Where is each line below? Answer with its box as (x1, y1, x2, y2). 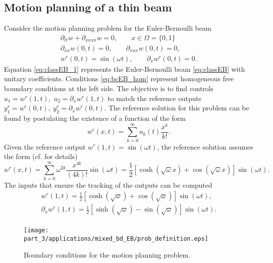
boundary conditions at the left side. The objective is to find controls (4, 83, 214, 94)
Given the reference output (4, 141, 86, 152)
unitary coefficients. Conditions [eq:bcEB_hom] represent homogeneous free (4, 73, 234, 84)
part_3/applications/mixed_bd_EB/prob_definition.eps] (24, 235, 209, 242)
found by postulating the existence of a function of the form (4, 113, 186, 123)
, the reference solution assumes (157, 141, 253, 152)
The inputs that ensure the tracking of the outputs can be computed (4, 179, 213, 190)
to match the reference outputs (108, 93, 202, 103)
